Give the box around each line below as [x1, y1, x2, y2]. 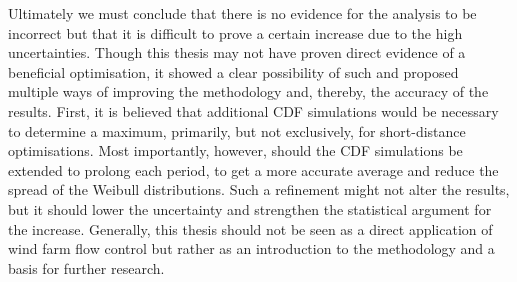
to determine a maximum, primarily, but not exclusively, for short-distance [8, 120, 466, 141]
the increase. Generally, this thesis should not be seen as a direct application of [8, 218, 493, 239]
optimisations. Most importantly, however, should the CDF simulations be [8, 140, 463, 161]
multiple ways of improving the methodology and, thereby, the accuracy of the [8, 81, 489, 102]
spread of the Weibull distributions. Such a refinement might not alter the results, [8, 179, 510, 200]
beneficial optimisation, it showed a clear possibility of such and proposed [8, 61, 459, 82]
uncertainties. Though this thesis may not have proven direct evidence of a [8, 42, 466, 63]
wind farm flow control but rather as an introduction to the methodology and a [8, 238, 495, 259]
